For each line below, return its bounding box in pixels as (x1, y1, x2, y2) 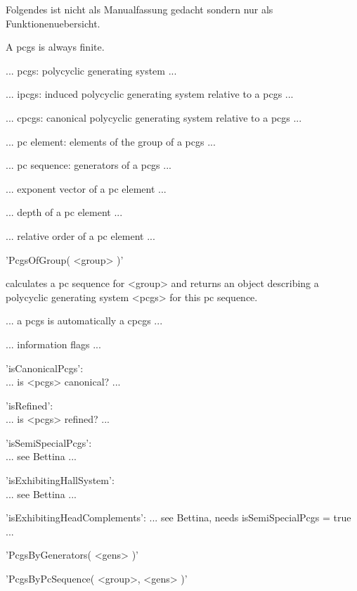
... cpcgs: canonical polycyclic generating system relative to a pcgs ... (6, 110, 302, 125)
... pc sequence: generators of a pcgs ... (6, 158, 171, 172)
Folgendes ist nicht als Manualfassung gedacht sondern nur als (6, 2, 273, 16)
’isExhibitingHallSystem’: (6, 473, 115, 488)
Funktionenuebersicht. (6, 15, 100, 30)
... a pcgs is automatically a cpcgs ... (6, 313, 163, 328)
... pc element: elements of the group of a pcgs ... (6, 134, 216, 148)
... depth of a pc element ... (6, 205, 123, 220)
